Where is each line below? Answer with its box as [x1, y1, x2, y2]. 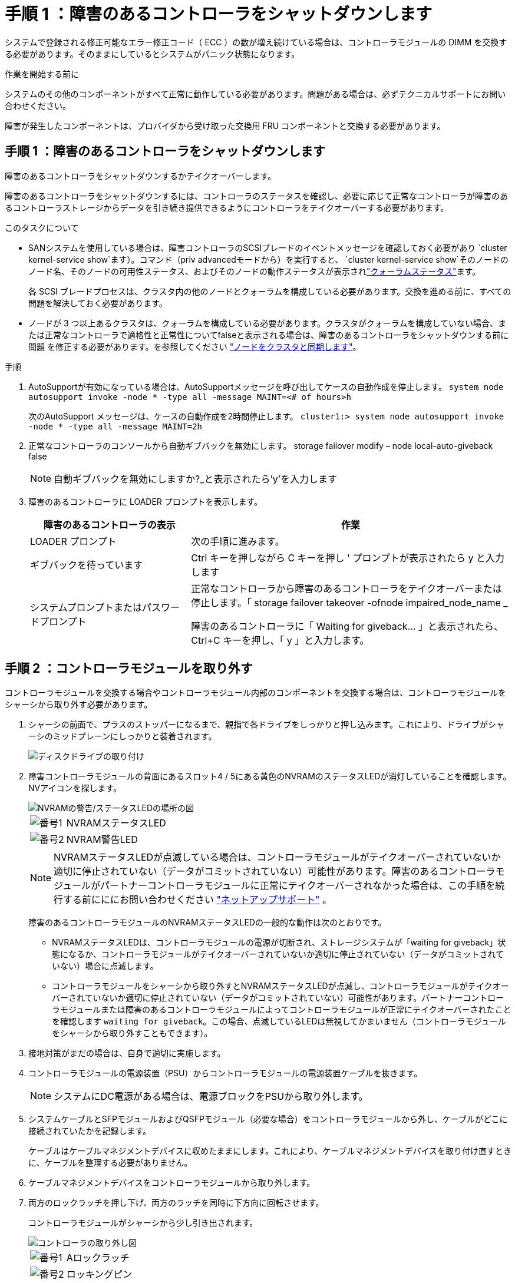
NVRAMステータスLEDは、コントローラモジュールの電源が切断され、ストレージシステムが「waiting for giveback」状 [52, 937, 506, 948]
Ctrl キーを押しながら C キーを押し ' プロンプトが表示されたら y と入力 [191, 551, 504, 564]
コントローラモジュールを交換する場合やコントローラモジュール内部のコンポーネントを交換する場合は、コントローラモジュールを [5, 687, 507, 698]
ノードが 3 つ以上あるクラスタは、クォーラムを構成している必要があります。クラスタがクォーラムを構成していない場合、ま [28, 318, 506, 328]
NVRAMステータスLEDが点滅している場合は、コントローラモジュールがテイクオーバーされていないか [54, 851, 501, 864]
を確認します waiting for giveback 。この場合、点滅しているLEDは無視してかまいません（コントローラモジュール [52, 1016, 506, 1027]
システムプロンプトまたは [30, 601, 143, 613]
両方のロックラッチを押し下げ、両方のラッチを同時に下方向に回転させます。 [28, 1198, 324, 1208]
